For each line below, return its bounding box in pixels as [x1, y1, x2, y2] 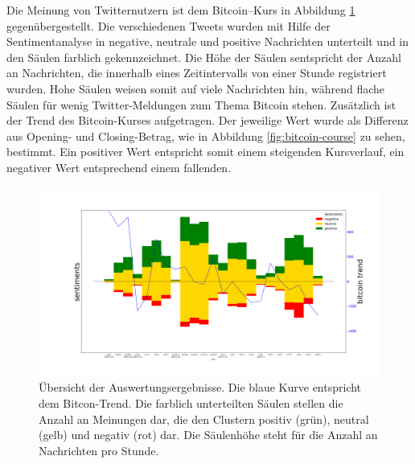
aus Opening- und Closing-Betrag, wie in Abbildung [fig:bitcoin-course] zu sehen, [6, 127, 405, 144]
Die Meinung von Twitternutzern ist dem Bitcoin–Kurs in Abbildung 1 [6, 2, 355, 18]
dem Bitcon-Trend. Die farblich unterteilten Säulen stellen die [39, 394, 343, 411]
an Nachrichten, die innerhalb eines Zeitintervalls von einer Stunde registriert [6, 64, 387, 81]
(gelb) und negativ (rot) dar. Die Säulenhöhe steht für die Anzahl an [39, 426, 378, 443]
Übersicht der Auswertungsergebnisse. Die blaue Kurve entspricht [39, 379, 362, 396]
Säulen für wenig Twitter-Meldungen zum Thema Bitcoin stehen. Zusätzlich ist [6, 96, 397, 113]
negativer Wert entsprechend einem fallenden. [6, 158, 232, 175]
